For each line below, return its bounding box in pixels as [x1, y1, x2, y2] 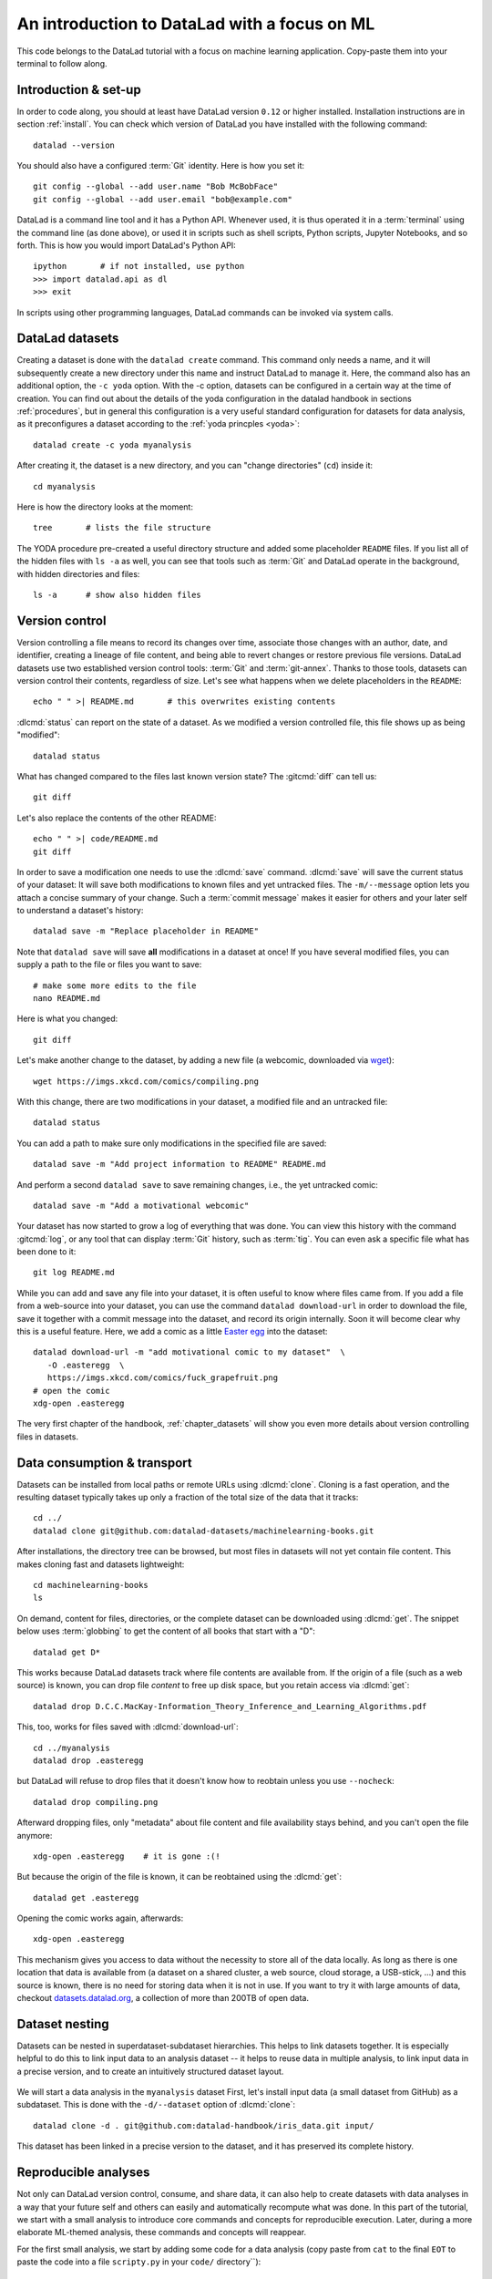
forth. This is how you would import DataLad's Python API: [16, 240, 236, 251]
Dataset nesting [16, 2016, 109, 2032]
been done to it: [16, 1246, 77, 1257]
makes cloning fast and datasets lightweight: [16, 1559, 185, 1570]
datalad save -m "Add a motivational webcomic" [33, 1200, 250, 1211]
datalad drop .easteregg [33, 1755, 144, 1766]
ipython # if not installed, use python [33, 261, 245, 272]
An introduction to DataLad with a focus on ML [16, 14, 375, 34]
